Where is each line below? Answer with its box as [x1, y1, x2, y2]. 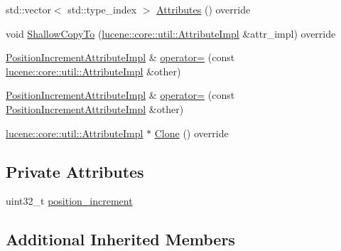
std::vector [6, 2, 51, 16]
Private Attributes [6, 160, 144, 182]
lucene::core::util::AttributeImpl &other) [6, 63, 181, 78]
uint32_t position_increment [6, 193, 133, 208]
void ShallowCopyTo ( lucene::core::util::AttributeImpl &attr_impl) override [6, 26, 336, 41]
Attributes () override [156, 2, 251, 16]
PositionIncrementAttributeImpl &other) [6, 101, 184, 116]
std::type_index [67, 2, 137, 16]
